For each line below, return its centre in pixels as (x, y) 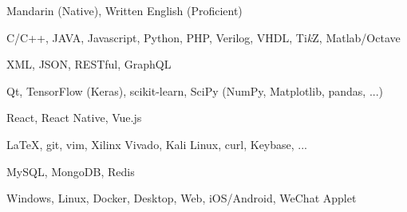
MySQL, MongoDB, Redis (71, 171)
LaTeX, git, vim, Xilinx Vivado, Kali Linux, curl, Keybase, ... (157, 144)
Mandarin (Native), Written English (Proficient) (124, 10)
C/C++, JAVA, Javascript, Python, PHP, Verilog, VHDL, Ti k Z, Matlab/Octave (203, 37)
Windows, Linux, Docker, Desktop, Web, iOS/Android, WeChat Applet (182, 198)
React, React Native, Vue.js (74, 118)
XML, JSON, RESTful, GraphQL (89, 64)
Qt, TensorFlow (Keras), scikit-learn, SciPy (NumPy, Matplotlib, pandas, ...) (195, 90)
